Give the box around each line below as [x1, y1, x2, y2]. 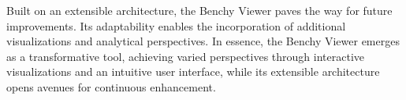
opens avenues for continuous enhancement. [6, 78, 216, 95]
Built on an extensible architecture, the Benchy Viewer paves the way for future [6, 2, 393, 18]
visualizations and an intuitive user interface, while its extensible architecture [6, 63, 380, 80]
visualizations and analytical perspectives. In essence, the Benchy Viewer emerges [6, 33, 400, 49]
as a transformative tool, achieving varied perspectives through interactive [6, 48, 364, 64]
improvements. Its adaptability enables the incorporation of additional [6, 17, 346, 34]
